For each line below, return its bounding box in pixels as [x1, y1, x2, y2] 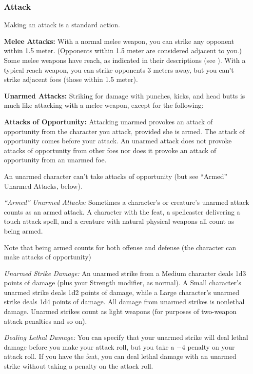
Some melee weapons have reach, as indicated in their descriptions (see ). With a [4, 55, 246, 65]
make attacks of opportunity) [4, 252, 92, 262]
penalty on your [187, 341, 235, 352]
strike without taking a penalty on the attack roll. [4, 361, 153, 371]
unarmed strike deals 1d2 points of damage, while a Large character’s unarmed [4, 287, 239, 297]
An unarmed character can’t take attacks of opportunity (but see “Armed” [4, 171, 228, 181]
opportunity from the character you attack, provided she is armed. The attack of [4, 126, 245, 136]
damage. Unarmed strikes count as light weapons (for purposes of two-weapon [4, 306, 237, 316]
